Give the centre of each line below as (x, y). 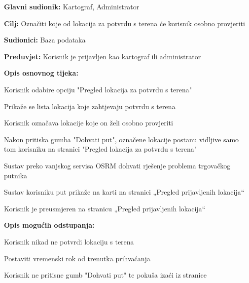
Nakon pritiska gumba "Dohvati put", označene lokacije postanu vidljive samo (122, 139)
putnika (16, 175)
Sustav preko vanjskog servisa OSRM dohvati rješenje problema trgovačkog (117, 165)
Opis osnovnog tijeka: (41, 73)
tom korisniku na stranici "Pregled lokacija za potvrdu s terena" (101, 149)
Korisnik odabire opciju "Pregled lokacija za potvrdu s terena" (98, 89)
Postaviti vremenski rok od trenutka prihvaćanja (77, 258)
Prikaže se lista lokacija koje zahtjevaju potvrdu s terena (90, 106)
